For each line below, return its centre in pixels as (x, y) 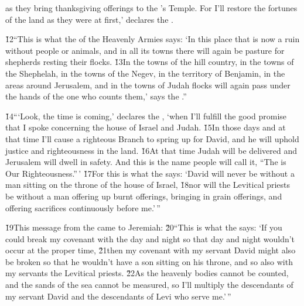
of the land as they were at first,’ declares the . (89, 19)
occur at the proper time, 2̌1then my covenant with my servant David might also (151, 250)
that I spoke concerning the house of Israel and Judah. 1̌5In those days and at (146, 127)
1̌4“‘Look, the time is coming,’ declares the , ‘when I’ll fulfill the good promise (146, 116)
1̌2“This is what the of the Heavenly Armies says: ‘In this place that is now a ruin (153, 39)
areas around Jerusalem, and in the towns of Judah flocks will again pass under (148, 85)
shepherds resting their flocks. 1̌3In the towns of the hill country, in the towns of (150, 62)
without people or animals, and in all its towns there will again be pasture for (145, 50)
